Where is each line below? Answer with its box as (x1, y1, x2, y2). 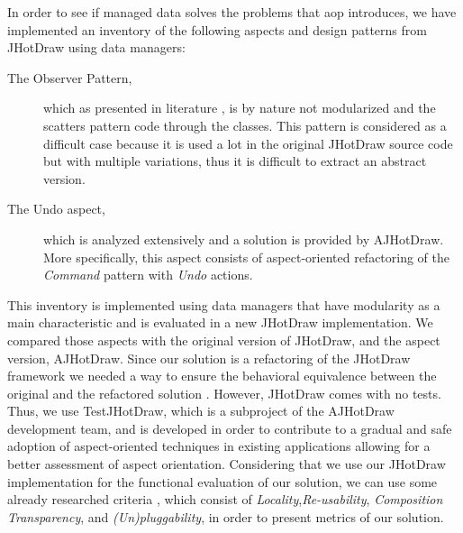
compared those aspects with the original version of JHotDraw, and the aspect (7, 330, 440, 349)
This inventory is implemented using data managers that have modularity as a (7, 295, 440, 314)
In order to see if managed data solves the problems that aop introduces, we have (7, 3, 457, 21)
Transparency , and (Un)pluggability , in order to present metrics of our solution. (7, 507, 444, 526)
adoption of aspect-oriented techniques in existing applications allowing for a (7, 437, 431, 455)
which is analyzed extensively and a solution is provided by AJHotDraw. (43, 229, 444, 248)
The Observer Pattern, (7, 68, 132, 87)
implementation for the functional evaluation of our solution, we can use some (7, 472, 438, 491)
